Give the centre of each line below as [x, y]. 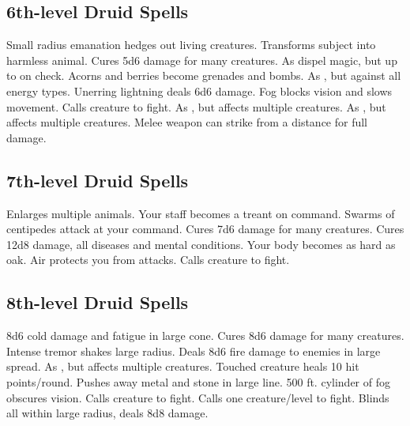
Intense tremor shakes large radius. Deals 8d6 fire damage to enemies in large [194, 351]
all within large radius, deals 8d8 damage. [107, 413]
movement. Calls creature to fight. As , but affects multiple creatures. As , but [196, 106]
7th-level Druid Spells [98, 180]
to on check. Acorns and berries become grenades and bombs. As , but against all [204, 75]
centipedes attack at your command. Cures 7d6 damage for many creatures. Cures [205, 229]
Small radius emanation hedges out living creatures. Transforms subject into [191, 45]
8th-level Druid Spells [98, 302]
